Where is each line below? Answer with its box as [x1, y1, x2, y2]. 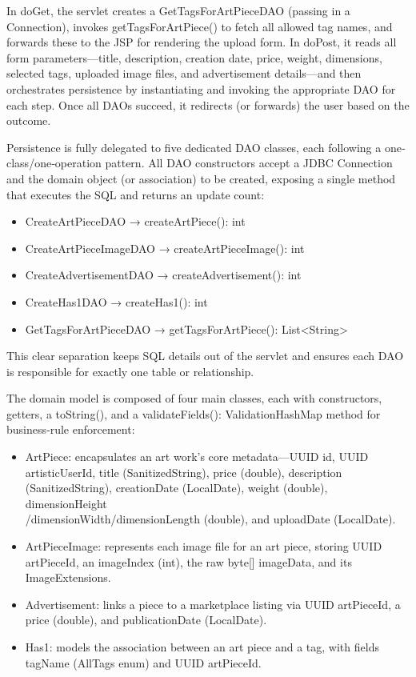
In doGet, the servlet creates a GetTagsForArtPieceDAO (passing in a [6, 2, 350, 18]
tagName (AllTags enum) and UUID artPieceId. [25, 654, 262, 671]
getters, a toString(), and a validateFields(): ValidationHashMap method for [6, 405, 381, 422]
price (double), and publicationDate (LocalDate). [25, 611, 267, 628]
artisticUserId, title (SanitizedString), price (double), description [25, 463, 342, 480]
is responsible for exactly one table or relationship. [6, 363, 254, 379]
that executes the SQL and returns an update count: [6, 186, 265, 202]
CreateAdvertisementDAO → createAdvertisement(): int [25, 266, 302, 283]
